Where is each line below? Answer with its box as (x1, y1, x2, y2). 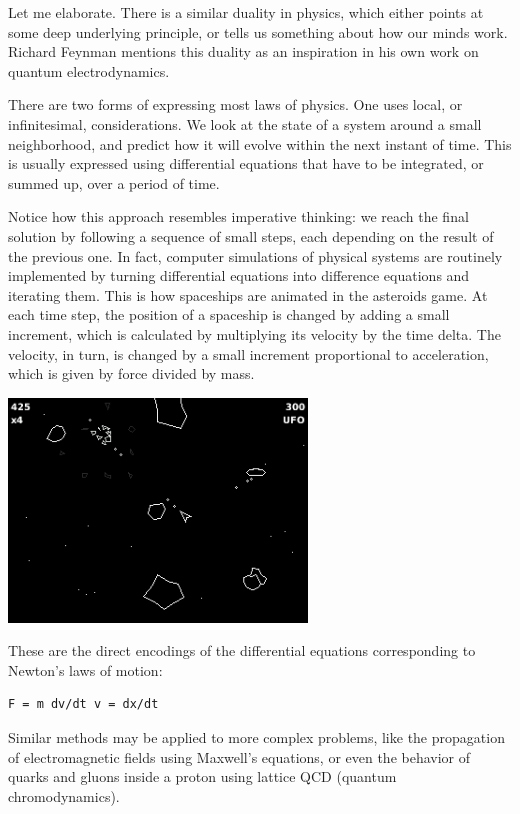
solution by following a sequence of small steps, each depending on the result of (8, 225, 494, 246)
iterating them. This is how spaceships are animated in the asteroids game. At (8, 284, 488, 305)
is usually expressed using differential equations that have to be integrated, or (8, 153, 484, 174)
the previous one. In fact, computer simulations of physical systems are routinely (8, 245, 503, 266)
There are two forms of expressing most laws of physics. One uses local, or (8, 94, 463, 115)
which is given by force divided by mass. (8, 363, 255, 384)
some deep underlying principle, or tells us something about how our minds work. (8, 21, 508, 42)
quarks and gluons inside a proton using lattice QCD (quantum (8, 766, 397, 787)
